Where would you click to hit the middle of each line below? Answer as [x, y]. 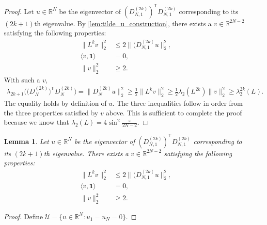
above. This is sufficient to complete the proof [174, 112]
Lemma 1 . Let [26, 141]
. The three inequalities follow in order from [178, 103]
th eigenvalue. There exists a [86, 153]
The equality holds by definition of [55, 103]
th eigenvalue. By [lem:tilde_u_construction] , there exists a [123, 23]
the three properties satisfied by [51, 112]
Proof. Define [24, 216]
